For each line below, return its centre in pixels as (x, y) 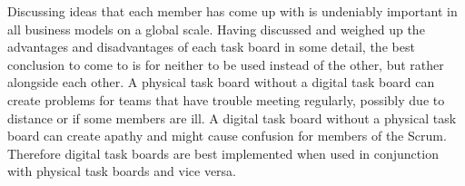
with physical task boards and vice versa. (122, 171)
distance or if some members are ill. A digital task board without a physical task (232, 117)
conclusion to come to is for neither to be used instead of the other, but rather (226, 64)
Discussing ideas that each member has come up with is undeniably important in (232, 11)
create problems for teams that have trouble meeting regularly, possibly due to (226, 99)
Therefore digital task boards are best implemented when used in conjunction (223, 153)
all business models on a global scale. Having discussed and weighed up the (216, 29)
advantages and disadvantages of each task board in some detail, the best (211, 47)
